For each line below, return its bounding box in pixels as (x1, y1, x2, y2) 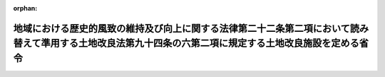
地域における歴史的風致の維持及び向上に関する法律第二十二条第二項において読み (13, 22, 369, 35)
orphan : (13, 4, 38, 12)
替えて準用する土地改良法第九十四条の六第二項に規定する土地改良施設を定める (13, 37, 359, 49)
